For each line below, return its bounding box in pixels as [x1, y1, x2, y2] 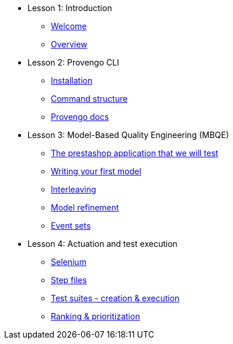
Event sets [51, 221, 91, 231]
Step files [51, 275, 87, 285]
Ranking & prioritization [51, 311, 140, 321]
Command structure [51, 94, 128, 104]
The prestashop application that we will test [51, 148, 218, 158]
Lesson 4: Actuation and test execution [27, 239, 178, 249]
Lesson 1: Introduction [27, 3, 112, 13]
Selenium [51, 257, 86, 267]
